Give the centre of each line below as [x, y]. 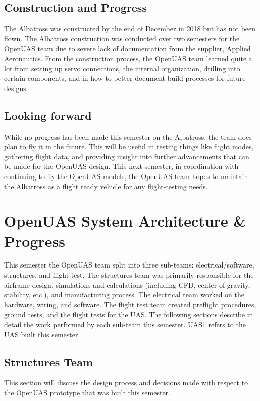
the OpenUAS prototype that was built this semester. [87, 392]
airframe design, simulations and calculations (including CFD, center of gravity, [127, 284]
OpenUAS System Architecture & [125, 221]
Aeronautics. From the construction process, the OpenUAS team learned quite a [128, 58]
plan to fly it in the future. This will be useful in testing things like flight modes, [129, 146]
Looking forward [48, 115]
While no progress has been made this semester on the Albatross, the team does [128, 136]
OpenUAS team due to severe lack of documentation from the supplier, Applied [127, 48]
